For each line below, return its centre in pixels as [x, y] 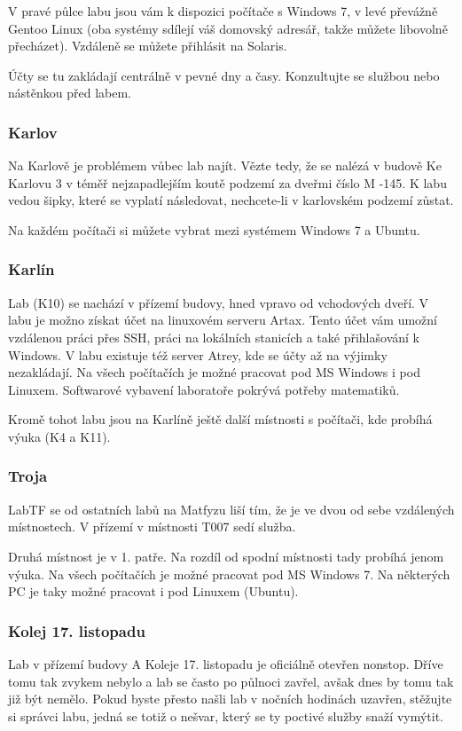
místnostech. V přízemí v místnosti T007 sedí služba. [152, 527]
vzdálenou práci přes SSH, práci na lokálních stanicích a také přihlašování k [214, 337]
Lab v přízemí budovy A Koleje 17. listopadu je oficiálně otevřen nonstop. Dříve [226, 663]
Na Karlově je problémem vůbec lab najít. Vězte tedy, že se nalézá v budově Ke [225, 165]
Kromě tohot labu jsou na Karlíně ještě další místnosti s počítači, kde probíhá [220, 419]
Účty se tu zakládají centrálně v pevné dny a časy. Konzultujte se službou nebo [224, 75]
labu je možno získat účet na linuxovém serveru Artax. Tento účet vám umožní [223, 320]
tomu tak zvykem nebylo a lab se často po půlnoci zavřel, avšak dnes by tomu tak [231, 681]
